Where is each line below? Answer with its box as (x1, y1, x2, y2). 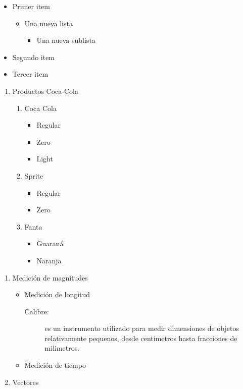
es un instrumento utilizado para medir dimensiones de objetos (44, 323, 239, 334)
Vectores (12, 376, 39, 387)
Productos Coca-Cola (12, 85, 78, 96)
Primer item (12, 1, 50, 11)
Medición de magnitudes (12, 272, 88, 283)
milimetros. (44, 343, 80, 353)
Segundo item (12, 51, 55, 62)
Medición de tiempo (24, 360, 86, 370)
